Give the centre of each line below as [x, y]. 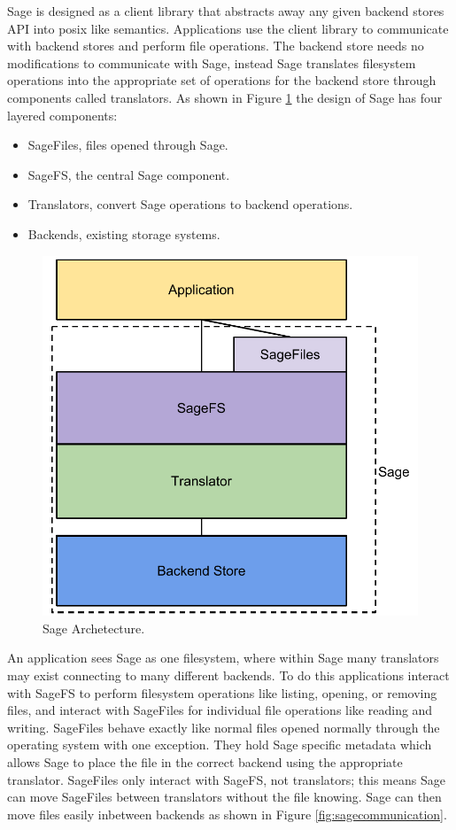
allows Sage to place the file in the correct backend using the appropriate [205, 762]
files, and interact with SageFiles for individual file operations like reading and [220, 710]
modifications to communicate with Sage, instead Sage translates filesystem [212, 62]
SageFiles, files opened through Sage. [128, 145]
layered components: [62, 115]
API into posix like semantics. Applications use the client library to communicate [228, 28]
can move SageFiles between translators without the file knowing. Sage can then [224, 797]
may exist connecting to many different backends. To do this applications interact [228, 675]
